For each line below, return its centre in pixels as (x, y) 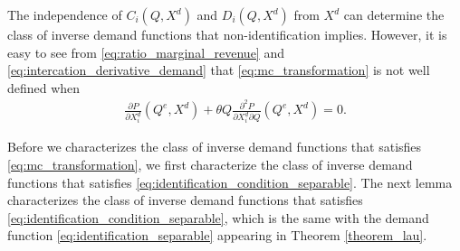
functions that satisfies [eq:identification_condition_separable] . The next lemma (230, 182)
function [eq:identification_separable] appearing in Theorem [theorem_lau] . (217, 235)
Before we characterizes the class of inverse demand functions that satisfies (215, 147)
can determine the (394, 14)
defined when (44, 87)
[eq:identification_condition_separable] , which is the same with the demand (218, 217)
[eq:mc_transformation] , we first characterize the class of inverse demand (210, 164)
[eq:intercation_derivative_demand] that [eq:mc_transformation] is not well (219, 70)
